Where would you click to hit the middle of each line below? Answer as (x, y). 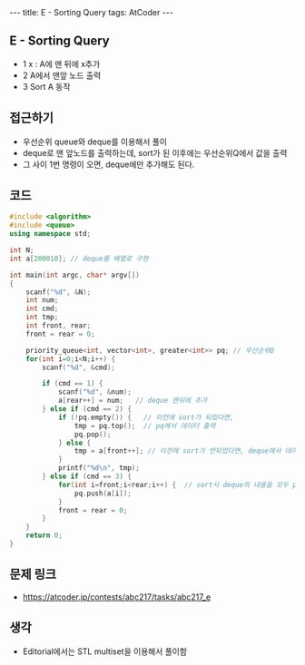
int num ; (42, 300)
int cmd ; (42, 309)
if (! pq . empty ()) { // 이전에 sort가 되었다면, (146, 417)
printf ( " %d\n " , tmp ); (99, 468)
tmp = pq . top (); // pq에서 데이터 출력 (145, 425)
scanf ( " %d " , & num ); (94, 392)
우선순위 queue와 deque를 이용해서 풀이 (95, 142)
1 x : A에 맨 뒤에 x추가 (61, 64)
